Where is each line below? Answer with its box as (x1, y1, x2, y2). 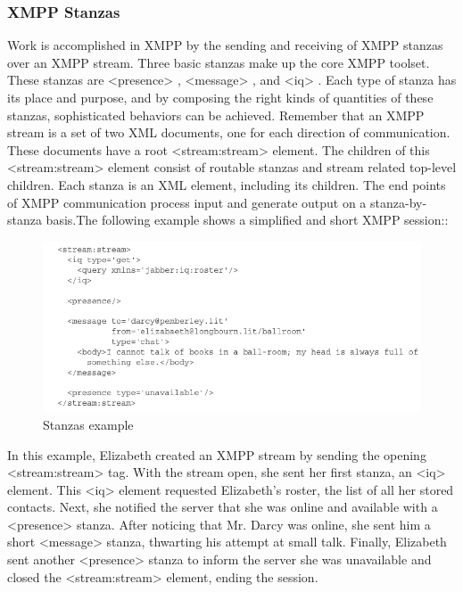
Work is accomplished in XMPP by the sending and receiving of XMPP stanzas (7, 36, 443, 54)
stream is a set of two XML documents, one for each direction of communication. (7, 123, 451, 142)
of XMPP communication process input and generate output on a (7, 193, 367, 211)
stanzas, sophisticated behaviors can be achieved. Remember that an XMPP (7, 105, 425, 124)
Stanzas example (43, 415, 134, 433)
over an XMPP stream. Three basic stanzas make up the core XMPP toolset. (7, 53, 430, 71)
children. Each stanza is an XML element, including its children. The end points (7, 175, 446, 193)
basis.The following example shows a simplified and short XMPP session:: (45, 210, 449, 229)
